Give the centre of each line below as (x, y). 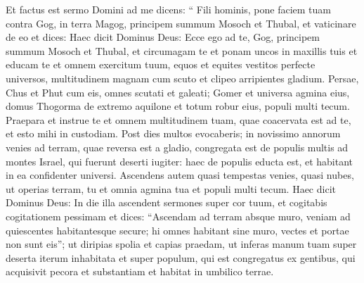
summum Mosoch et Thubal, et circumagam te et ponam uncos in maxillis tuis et (182, 50)
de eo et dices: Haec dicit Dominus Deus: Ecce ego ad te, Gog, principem (163, 37)
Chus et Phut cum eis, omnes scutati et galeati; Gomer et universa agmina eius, (178, 92)
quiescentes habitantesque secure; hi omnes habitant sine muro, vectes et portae (177, 230)
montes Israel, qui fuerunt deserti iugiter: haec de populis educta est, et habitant (180, 161)
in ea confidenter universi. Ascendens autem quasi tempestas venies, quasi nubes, (180, 175)
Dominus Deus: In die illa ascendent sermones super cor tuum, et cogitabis (167, 202)
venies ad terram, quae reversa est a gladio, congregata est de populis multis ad (177, 147)
